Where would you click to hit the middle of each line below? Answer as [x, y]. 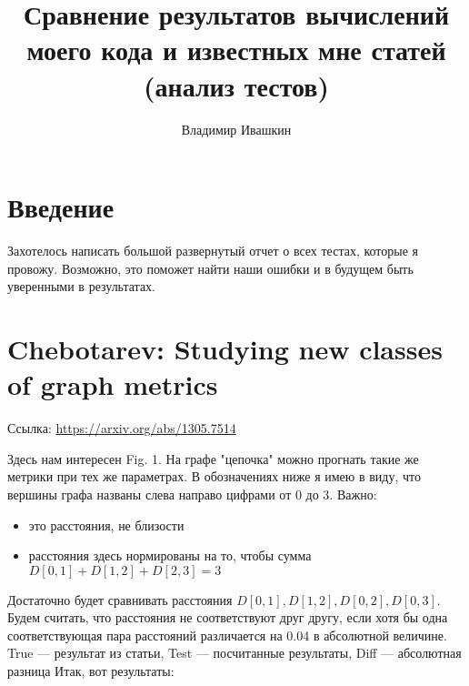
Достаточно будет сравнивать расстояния [120, 599]
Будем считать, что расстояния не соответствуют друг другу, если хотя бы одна [228, 617]
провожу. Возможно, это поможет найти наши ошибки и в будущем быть [210, 268]
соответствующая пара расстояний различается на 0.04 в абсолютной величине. [227, 635]
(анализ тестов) [236, 85]
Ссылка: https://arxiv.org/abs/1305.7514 [122, 428]
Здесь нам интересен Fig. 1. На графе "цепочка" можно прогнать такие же [213, 458]
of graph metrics [113, 384]
